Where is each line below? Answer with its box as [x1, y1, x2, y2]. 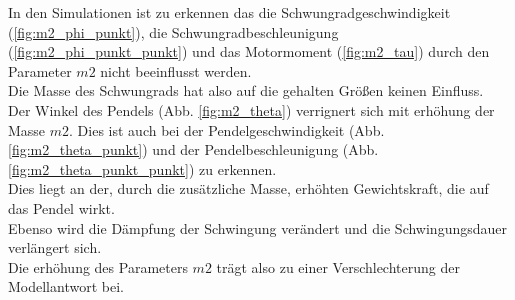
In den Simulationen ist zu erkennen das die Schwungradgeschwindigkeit [8, 2, 451, 22]
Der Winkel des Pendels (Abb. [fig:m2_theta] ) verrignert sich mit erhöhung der [8, 99, 495, 120]
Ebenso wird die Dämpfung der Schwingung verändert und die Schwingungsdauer [8, 217, 507, 238]
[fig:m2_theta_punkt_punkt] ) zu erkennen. [8, 158, 277, 179]
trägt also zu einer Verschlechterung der [216, 256, 460, 277]
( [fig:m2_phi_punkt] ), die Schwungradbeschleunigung [8, 21, 339, 42]
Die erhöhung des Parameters [8, 256, 188, 277]
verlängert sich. [8, 237, 102, 258]
